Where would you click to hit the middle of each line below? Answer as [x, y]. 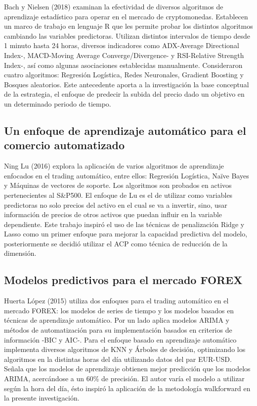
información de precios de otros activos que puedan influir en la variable [113, 214]
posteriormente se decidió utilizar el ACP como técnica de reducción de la [116, 243]
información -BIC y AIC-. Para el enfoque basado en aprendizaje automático [120, 339]
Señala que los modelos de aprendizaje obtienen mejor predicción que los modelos [127, 369]
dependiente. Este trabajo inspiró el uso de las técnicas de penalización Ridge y [124, 224]
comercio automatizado [64, 145]
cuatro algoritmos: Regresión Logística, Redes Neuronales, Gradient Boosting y [124, 75]
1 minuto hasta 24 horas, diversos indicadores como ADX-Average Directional [122, 45]
